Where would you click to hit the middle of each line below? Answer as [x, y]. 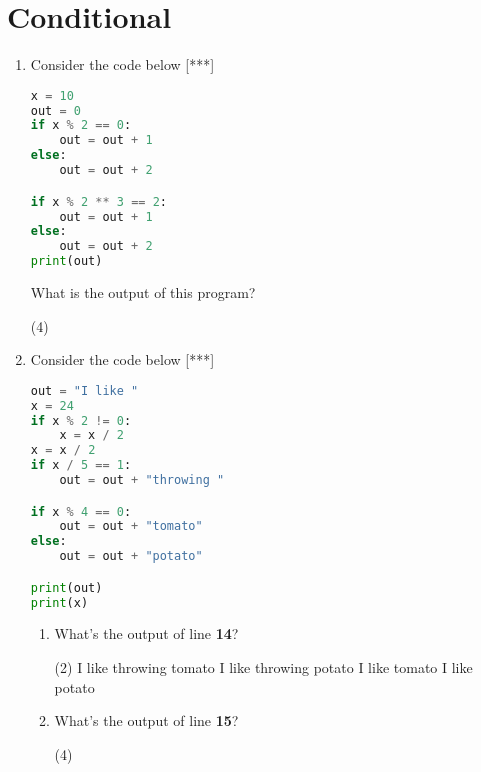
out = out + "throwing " [142, 480]
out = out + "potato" [131, 556]
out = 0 [55, 110]
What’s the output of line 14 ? [146, 633]
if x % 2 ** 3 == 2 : [98, 201]
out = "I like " [84, 390]
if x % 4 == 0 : [81, 511]
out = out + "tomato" [131, 526]
